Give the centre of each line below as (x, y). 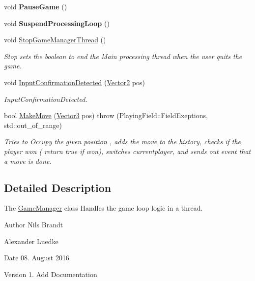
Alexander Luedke (31, 241)
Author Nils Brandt (34, 224)
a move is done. (28, 161)
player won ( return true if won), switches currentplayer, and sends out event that (127, 151)
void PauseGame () (36, 6)
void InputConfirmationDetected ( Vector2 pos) (75, 82)
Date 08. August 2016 (37, 258)
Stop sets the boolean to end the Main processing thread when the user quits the (123, 56)
